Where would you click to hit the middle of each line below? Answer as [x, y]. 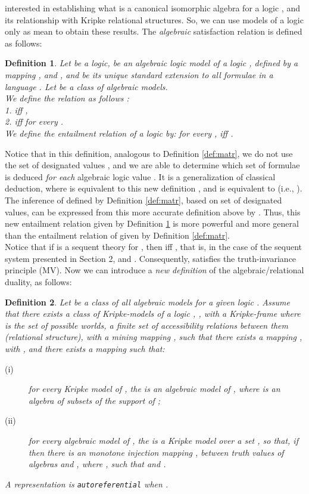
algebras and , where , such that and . [97, 464]
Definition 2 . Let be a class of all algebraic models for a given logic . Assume [147, 302]
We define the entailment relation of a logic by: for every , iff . [119, 133]
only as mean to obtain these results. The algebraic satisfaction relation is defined [154, 31]
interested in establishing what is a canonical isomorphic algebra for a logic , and [152, 8]
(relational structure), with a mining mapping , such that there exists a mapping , [154, 337]
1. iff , [16, 109]
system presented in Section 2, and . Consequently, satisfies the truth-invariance [151, 258]
